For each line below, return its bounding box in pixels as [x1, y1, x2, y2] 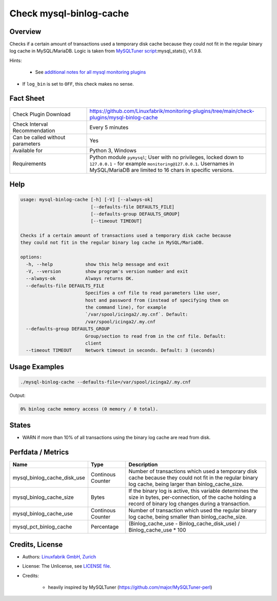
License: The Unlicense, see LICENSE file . [22, 563, 111, 569]
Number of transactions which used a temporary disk [128, 468, 258, 475]
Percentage [90, 524, 119, 531]
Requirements [12, 160, 46, 167]
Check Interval [12, 121, 48, 128]
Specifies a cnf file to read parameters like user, [85, 290, 221, 296]
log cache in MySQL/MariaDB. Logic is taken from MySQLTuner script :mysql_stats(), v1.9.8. [9, 48, 202, 54]
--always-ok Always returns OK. [26, 276, 134, 282]
